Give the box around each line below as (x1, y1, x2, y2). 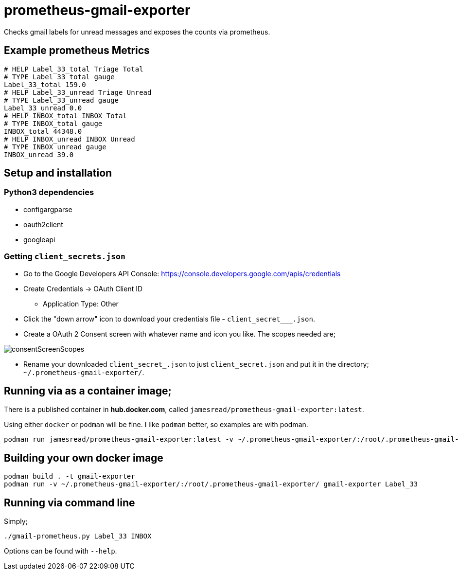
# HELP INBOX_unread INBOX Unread (4, 135, 135, 143)
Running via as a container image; (4, 384, 172, 397)
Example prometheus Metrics (4, 44, 150, 57)
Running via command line (4, 496, 135, 509)
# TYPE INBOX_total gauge (4, 119, 103, 127)
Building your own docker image (4, 451, 163, 464)
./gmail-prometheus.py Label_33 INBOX (4, 532, 152, 540)
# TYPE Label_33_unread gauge (4, 96, 119, 104)
